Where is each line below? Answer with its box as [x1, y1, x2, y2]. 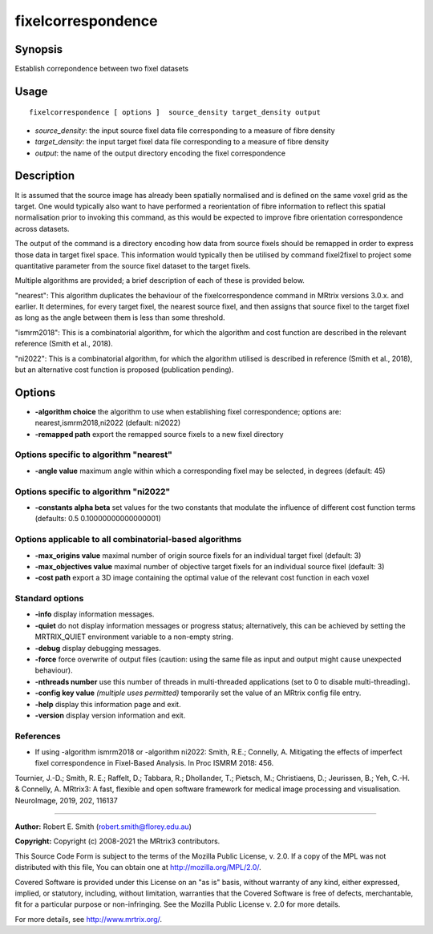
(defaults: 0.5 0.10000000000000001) [34, 514, 162, 524]
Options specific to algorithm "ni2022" [14, 486, 171, 497]
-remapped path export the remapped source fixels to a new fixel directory [34, 429, 284, 439]
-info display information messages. [34, 609, 155, 619]
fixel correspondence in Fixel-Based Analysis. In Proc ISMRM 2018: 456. [34, 758, 274, 768]
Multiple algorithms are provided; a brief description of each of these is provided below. [14, 276, 305, 285]
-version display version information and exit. [34, 710, 186, 720]
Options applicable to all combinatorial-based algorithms [14, 534, 242, 545]
